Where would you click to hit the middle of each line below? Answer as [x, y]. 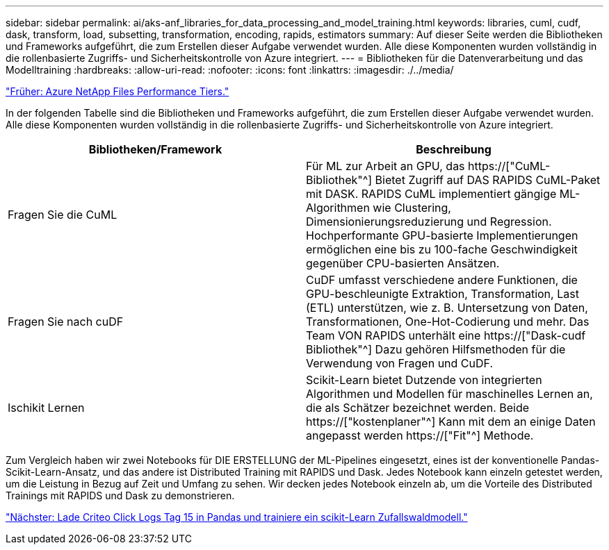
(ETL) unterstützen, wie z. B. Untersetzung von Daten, [447, 308]
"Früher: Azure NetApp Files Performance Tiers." [117, 91]
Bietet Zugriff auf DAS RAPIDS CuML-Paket [488, 180]
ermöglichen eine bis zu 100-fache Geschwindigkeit [442, 249]
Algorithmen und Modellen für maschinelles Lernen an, [449, 394]
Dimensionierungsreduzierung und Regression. [429, 222]
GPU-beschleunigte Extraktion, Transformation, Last [442, 294]
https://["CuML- [509, 166]
